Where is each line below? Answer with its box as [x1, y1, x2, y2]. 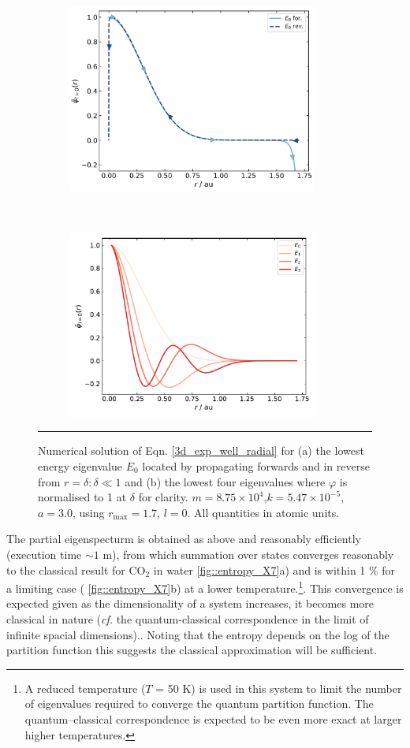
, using [72, 504, 105, 520]
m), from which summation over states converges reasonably [102, 546, 394, 562]
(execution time [6, 546, 82, 562]
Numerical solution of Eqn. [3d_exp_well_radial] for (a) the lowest [38, 442, 364, 459]
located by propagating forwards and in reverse [142, 458, 370, 474]
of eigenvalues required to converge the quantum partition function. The [24, 695, 374, 712]
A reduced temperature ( [24, 679, 146, 696]
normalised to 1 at [38, 489, 127, 505]
